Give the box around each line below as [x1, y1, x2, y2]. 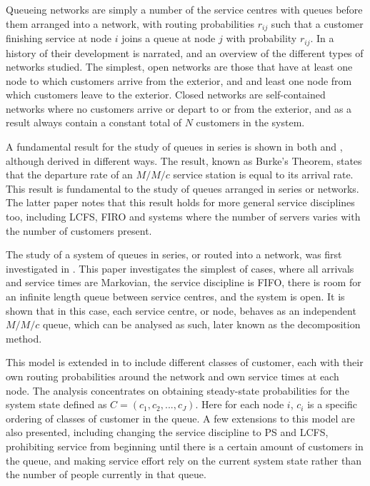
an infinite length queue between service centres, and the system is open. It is [6, 289, 345, 303]
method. [6, 330, 42, 345]
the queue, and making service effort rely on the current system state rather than [6, 452, 361, 467]
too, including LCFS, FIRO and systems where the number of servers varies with [6, 209, 361, 224]
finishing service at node [6, 31, 111, 46]
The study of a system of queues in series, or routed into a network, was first [6, 247, 342, 262]
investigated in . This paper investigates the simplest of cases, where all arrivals [6, 260, 354, 275]
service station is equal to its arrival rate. [173, 167, 354, 182]
